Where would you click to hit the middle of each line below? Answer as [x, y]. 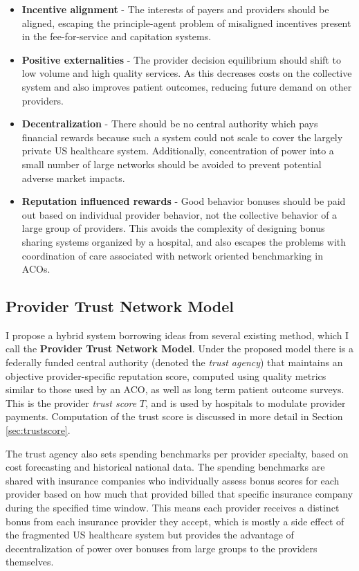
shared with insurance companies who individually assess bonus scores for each [173, 480]
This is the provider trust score [71, 402]
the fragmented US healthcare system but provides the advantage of [150, 535]
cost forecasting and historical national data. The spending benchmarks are [165, 467]
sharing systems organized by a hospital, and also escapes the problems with [184, 241]
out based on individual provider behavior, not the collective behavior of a [179, 214]
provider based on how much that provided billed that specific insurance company [179, 494]
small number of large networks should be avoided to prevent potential [172, 164]
